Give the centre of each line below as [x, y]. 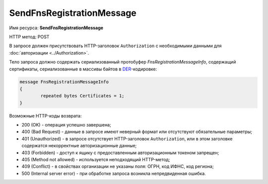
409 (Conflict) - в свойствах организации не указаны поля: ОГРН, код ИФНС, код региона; [118, 167]
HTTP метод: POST [29, 37]
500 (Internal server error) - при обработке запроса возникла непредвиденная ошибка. [114, 173]
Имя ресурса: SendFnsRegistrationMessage [56, 28]
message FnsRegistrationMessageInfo [64, 82]
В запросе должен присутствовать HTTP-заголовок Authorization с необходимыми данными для [115, 46]
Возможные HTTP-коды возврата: [45, 116]
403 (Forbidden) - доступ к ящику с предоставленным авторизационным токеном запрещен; [120, 153]
